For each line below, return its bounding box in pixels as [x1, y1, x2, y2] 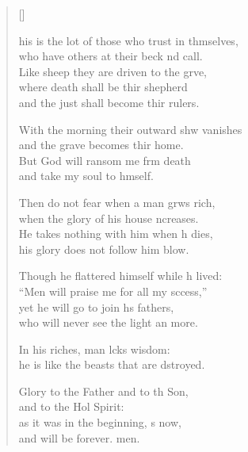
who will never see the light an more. [18, 314, 198, 331]
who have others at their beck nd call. [18, 48, 203, 64]
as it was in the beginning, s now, [18, 414, 181, 431]
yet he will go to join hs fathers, [18, 298, 174, 315]
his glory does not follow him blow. [18, 240, 189, 257]
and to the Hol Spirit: [18, 398, 124, 415]
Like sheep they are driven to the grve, [18, 63, 207, 79]
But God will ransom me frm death [18, 151, 191, 168]
